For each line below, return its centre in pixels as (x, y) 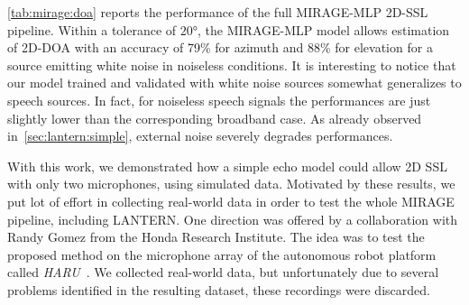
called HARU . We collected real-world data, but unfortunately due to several (223, 272)
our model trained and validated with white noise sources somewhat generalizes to (234, 83)
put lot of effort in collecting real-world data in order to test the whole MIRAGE (231, 201)
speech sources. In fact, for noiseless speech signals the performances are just (219, 100)
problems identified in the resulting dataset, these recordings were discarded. (219, 289)
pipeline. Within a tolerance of (92, 29)
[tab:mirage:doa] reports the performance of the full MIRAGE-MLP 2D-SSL (218, 12)
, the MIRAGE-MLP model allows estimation (324, 29)
